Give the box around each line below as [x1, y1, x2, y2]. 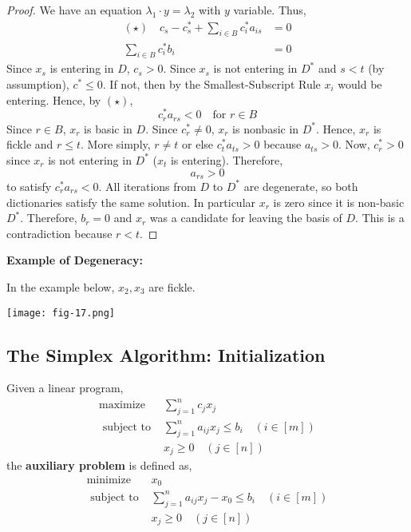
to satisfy [6, 177, 52, 194]
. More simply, [81, 136, 151, 153]
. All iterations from [98, 177, 196, 194]
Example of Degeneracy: [6, 252, 143, 268]
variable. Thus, [233, 2, 306, 18]
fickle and [6, 136, 53, 153]
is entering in [49, 60, 114, 77]
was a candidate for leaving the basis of [149, 209, 342, 226]
